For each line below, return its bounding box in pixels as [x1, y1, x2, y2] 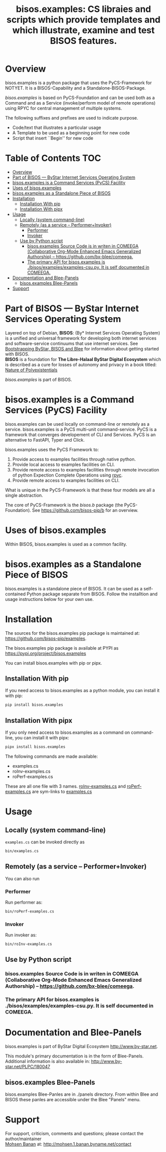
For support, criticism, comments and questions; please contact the [5, 1130, 144, 1136]
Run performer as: [5, 899, 43, 905]
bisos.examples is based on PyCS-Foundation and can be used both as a [5, 95, 155, 101]
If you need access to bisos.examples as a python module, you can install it [5, 688, 160, 693]
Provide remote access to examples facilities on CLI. [12, 477, 120, 483]
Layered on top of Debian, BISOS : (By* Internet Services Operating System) [5, 330, 161, 336]
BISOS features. [50, 35, 117, 47]
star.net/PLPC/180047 [5, 1064, 51, 1070]
